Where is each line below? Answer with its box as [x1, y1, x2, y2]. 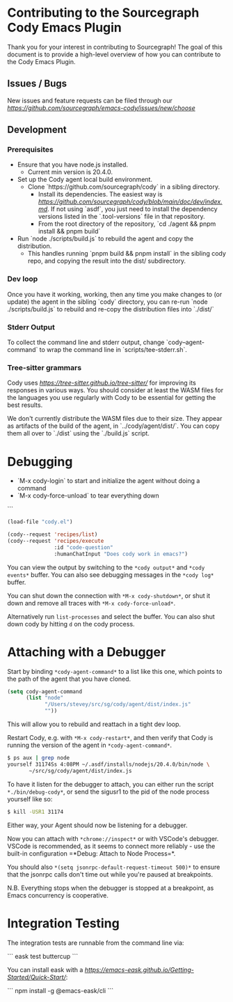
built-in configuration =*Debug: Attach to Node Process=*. [7, 849, 176, 858]
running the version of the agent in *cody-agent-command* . [7, 741, 172, 750]
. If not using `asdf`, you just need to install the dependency [47, 205, 218, 213]
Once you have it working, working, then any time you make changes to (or [7, 290, 223, 298]
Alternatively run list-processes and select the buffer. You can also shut [7, 612, 216, 621]
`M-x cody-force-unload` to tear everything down [17, 491, 159, 500]
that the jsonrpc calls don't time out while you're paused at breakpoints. [7, 870, 214, 879]
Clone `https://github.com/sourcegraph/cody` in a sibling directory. [27, 183, 220, 191]
